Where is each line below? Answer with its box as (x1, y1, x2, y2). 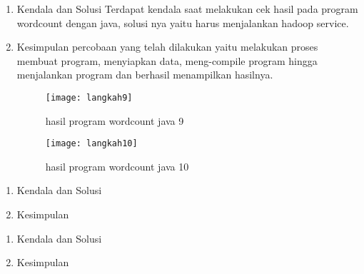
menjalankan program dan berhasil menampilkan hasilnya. (16, 67, 273, 82)
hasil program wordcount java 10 (45, 158, 189, 173)
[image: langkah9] (45, 92, 133, 103)
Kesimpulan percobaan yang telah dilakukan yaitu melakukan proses (16, 39, 318, 54)
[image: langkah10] (45, 138, 138, 149)
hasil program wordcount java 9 (45, 113, 184, 128)
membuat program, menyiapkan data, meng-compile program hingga (16, 53, 318, 68)
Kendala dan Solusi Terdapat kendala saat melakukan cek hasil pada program (16, 1, 358, 16)
